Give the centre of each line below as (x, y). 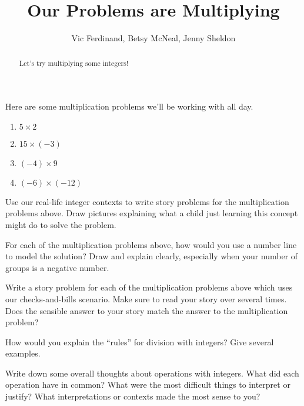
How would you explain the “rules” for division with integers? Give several (140, 341)
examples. (23, 353)
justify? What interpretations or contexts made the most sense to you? (133, 396)
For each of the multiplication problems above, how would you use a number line (151, 244)
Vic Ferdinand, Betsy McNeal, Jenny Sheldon (153, 38)
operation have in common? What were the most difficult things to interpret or (148, 384)
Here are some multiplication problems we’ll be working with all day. (129, 106)
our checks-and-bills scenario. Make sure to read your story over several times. (146, 298)
